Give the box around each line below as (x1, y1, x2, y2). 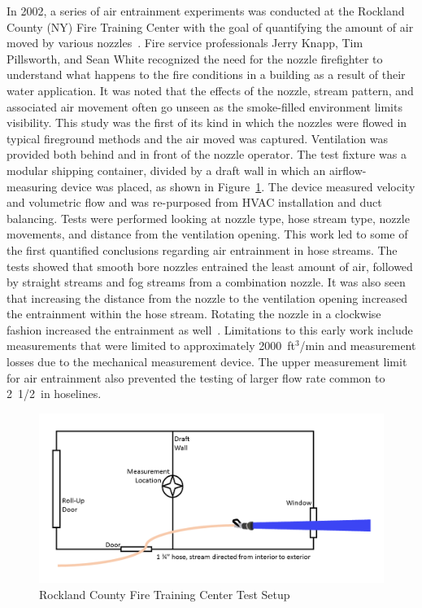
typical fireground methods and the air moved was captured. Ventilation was (7, 129, 389, 147)
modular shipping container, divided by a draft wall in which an (7, 161, 326, 178)
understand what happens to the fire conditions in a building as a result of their (7, 66, 406, 83)
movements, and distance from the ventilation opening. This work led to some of (7, 225, 408, 243)
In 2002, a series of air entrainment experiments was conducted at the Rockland (7, 2, 405, 19)
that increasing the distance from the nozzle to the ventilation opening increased (7, 289, 408, 306)
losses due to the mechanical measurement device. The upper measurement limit (7, 353, 407, 370)
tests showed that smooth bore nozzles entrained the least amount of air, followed (7, 257, 413, 274)
